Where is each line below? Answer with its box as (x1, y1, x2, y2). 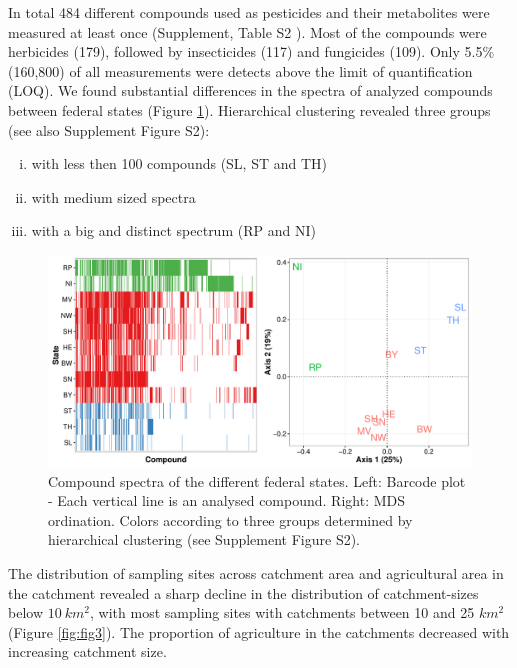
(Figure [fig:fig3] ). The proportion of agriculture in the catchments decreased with (8, 621, 510, 642)
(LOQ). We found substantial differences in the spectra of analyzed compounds (8, 80, 493, 101)
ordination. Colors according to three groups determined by (48, 509, 413, 530)
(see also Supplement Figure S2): (8, 119, 210, 140)
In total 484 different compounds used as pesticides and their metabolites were (8, 2, 490, 22)
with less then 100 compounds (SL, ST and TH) (31, 153, 327, 174)
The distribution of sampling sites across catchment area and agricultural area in (8, 562, 504, 583)
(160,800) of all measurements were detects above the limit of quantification (8, 60, 473, 81)
